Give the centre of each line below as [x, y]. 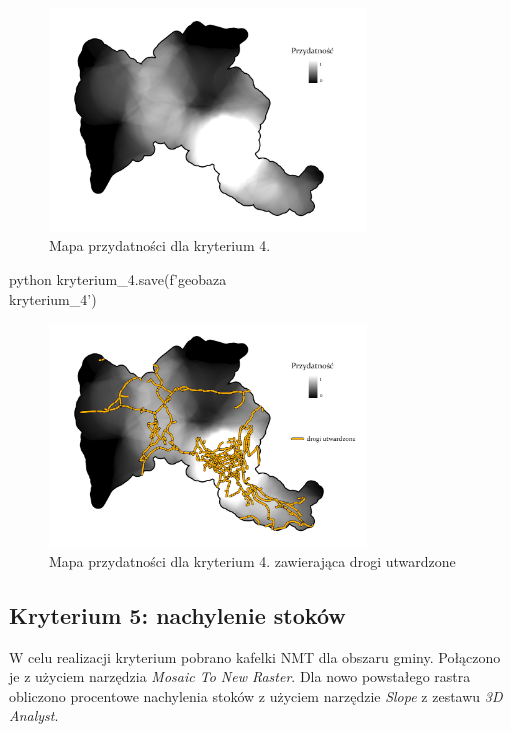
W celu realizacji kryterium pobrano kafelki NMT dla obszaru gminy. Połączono [255, 656]
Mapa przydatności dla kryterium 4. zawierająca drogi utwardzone [252, 560]
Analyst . [34, 715]
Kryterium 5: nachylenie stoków [177, 614]
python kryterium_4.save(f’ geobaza [118, 279]
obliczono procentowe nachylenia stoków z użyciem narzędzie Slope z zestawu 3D [256, 695]
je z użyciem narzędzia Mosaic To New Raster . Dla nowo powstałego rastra [240, 676]
